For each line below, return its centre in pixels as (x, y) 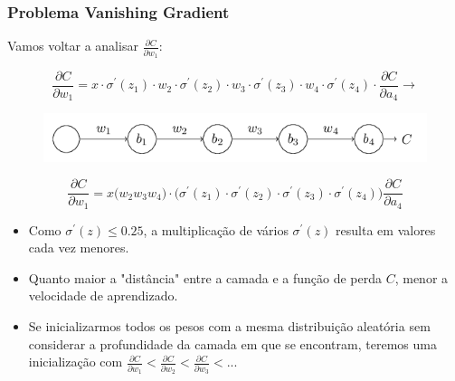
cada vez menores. (79, 248)
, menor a (422, 277)
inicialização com (76, 362)
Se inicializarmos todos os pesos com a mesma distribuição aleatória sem (229, 326)
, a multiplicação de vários (216, 229)
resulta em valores (386, 229)
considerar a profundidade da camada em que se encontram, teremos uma (232, 343)
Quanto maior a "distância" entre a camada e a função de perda (205, 277)
